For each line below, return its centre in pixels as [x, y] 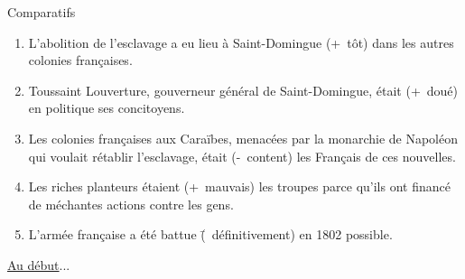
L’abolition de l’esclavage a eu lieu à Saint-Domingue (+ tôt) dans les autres [241, 42]
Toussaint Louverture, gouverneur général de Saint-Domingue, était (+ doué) [243, 90]
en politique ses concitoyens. [107, 108]
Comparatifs [42, 12]
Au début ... [39, 264]
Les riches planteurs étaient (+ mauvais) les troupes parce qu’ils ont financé [239, 186]
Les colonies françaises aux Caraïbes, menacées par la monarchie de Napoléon [243, 138]
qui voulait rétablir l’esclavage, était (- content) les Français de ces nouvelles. [242, 156]
